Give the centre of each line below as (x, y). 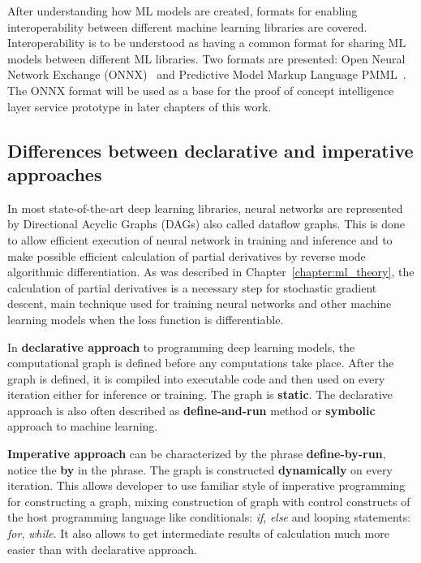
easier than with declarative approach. (102, 549)
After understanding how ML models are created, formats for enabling (183, 11)
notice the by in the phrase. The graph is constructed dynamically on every (200, 469)
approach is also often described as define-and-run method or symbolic (191, 410)
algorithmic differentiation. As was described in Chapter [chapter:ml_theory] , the (211, 272)
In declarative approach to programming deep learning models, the (181, 346)
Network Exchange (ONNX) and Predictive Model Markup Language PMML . (207, 74)
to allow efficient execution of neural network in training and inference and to (200, 239)
